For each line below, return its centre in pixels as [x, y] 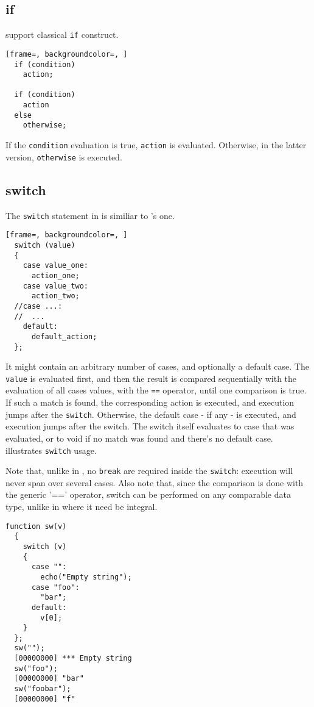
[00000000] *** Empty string [73, 659]
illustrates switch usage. [51, 450]
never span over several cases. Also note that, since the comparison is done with [155, 482]
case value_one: [56, 266]
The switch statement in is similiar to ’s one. [90, 215]
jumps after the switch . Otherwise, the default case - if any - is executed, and [151, 414]
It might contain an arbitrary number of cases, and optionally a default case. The [157, 366]
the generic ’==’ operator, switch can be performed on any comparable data [148, 494]
